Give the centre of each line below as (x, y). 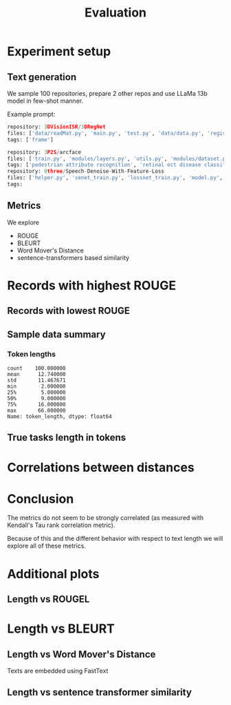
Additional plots (53, 574)
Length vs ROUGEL (48, 599)
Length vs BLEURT (61, 629)
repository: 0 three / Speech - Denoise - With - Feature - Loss (86, 171)
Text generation (42, 77)
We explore (23, 222)
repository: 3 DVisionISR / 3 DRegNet (57, 127)
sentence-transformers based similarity (73, 257)
